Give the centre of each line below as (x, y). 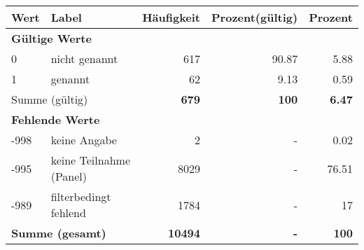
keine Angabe (84, 140)
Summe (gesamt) (59, 233)
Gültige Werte (51, 38)
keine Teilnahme (90, 160)
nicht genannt (84, 58)
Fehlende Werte (56, 119)
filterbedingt (81, 196)
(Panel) (69, 176)
